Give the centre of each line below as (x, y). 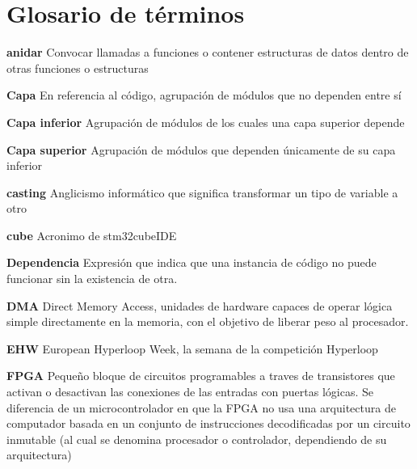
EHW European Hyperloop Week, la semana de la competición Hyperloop (192, 348)
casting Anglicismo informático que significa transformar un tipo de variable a (202, 192)
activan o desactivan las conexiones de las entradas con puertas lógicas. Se (190, 392)
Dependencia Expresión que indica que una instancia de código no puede (192, 262)
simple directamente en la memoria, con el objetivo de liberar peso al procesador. (208, 321)
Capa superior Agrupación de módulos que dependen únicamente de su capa (201, 149)
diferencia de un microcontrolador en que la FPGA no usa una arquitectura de (201, 407)
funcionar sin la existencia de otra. (92, 279)
